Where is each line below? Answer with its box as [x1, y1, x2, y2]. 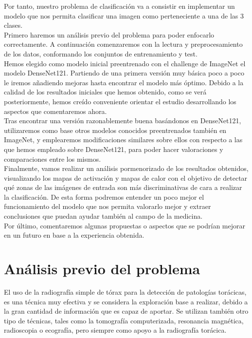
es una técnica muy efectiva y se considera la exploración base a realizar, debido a [4, 296, 248, 306]
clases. [4, 20, 23, 30]
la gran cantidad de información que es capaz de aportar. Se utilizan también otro [4, 306, 249, 316]
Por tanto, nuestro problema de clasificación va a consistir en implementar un [4, 1, 235, 11]
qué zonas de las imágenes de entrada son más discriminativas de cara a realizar [4, 182, 242, 192]
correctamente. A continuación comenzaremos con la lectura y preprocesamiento [4, 39, 243, 49]
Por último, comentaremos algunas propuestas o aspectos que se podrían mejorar [4, 220, 246, 230]
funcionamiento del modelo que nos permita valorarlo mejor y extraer [4, 201, 211, 211]
